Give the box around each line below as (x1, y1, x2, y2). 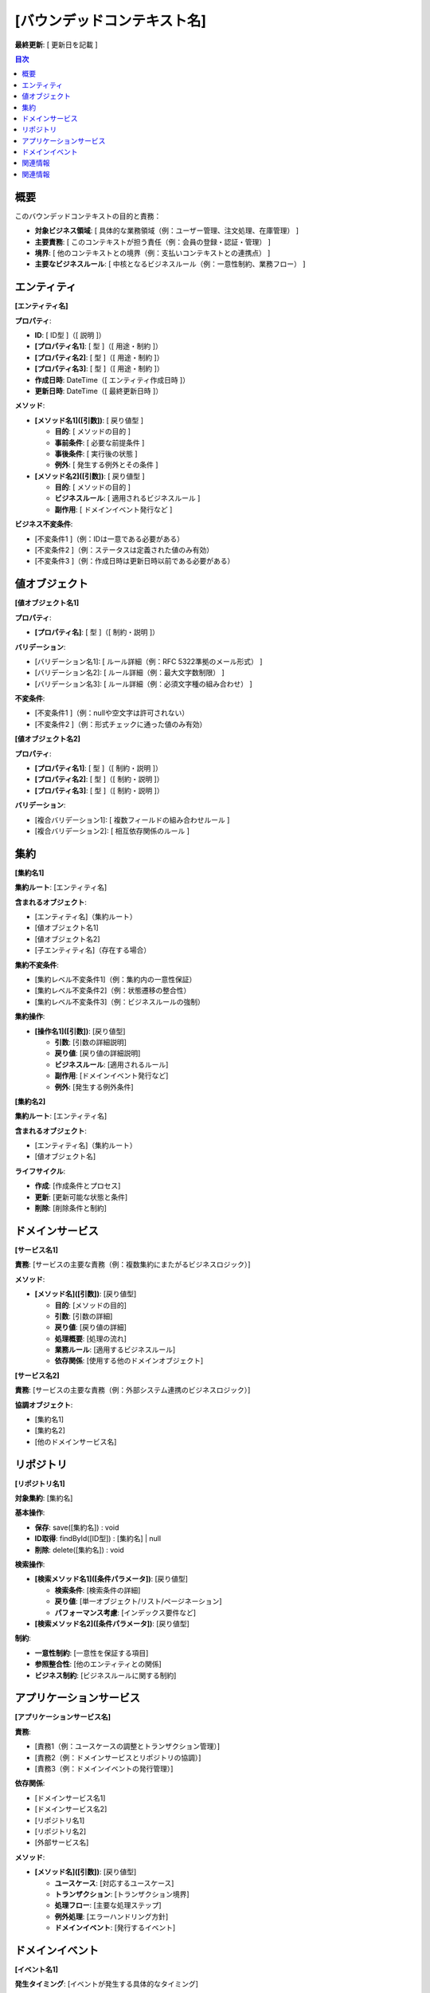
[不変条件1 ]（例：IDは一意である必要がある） (34, 534, 185, 544)
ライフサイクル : (14, 1166, 66, 1176)
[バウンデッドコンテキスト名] (14, 12, 207, 29)
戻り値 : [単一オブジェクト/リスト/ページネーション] (54, 1597, 222, 1606)
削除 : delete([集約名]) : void (34, 1545, 125, 1555)
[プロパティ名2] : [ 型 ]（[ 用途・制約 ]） (34, 352, 164, 362)
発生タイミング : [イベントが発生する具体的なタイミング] (14, 1979, 199, 1989)
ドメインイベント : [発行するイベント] (54, 1923, 176, 1932)
